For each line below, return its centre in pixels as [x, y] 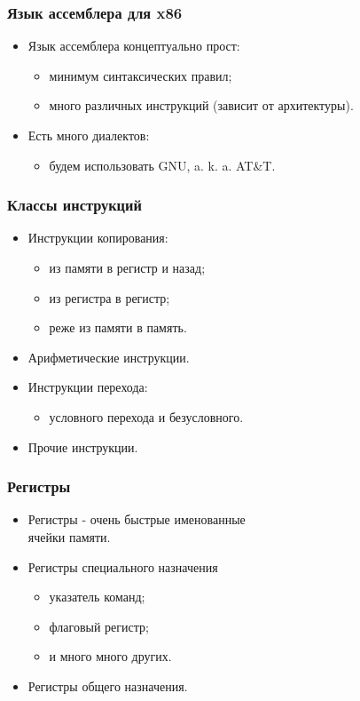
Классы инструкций [74, 205]
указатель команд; [97, 597]
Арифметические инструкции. [109, 357]
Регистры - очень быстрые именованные [137, 519]
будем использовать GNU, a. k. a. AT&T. [162, 165]
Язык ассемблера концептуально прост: [134, 46]
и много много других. [110, 656]
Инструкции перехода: [88, 387]
